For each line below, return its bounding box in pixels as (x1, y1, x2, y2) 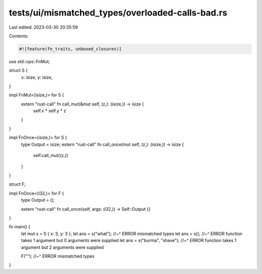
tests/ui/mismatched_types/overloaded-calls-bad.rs (9, 7, 228, 18)
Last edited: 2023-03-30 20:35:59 (9, 24, 78, 30)
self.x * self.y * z (33, 108, 66, 114)
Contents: (9, 33, 29, 39)
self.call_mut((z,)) (33, 153, 68, 158)
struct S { (9, 68, 28, 73)
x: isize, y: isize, (21, 74, 53, 80)
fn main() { (9, 224, 31, 230)
